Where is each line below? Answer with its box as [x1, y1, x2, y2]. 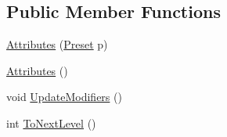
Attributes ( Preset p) [6, 36, 108, 52]
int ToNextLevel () [6, 114, 96, 131]
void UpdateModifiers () [6, 88, 122, 105]
